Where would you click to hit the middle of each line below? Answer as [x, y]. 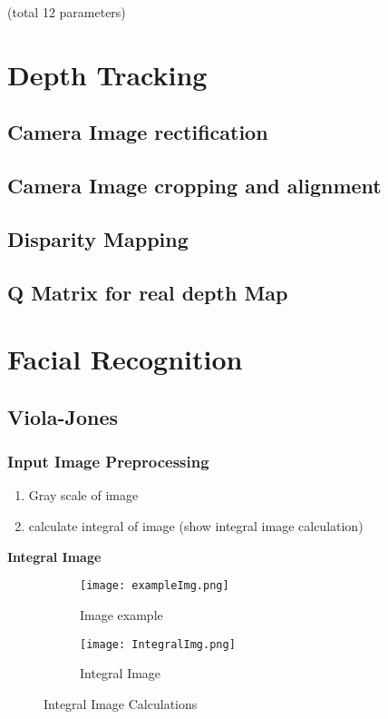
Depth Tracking [107, 74]
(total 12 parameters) [67, 12]
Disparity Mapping [98, 238]
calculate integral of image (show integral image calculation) [196, 526]
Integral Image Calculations [121, 703]
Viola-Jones [63, 416]
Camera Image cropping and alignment [194, 186]
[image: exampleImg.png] [155, 586]
